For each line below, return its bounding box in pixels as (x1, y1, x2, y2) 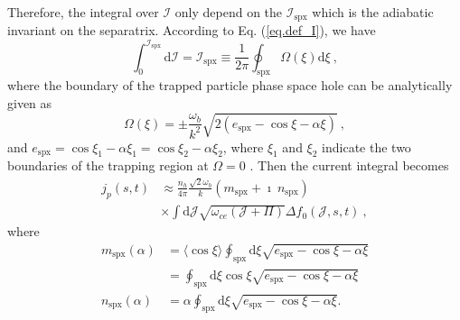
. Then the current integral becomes (249, 156, 449, 175)
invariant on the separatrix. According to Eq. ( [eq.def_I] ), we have (7, 21, 376, 40)
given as (7, 93, 52, 112)
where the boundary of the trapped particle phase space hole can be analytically (7, 76, 453, 95)
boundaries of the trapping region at (7, 156, 209, 175)
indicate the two (322, 137, 411, 156)
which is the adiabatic (312, 3, 434, 21)
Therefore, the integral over (7, 3, 159, 21)
